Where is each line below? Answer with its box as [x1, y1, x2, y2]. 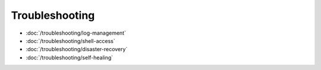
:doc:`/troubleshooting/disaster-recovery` [26, 46, 128, 53]
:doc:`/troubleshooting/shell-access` [26, 37, 115, 44]
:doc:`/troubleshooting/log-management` [26, 29, 126, 36]
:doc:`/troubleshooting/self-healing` [26, 54, 114, 61]
